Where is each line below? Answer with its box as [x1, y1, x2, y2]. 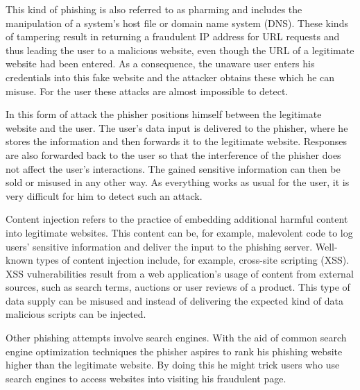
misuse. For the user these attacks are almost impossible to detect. [6, 83, 289, 98]
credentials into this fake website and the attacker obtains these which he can [6, 69, 335, 84]
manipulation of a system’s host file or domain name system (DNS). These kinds [6, 15, 348, 30]
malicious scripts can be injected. [6, 307, 146, 321]
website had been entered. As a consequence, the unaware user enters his [6, 56, 315, 71]
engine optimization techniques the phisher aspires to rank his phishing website [6, 344, 343, 358]
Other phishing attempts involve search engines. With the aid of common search [6, 330, 347, 345]
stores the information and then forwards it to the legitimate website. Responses [6, 134, 348, 149]
